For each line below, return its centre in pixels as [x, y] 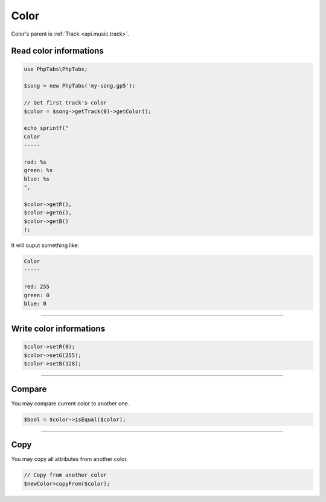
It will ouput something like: [45, 245]
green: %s [38, 170]
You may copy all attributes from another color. [69, 459]
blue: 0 [35, 303]
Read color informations [57, 51]
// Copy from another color [65, 475]
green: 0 [37, 295]
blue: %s [37, 179]
